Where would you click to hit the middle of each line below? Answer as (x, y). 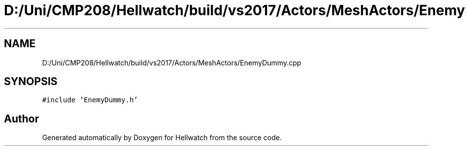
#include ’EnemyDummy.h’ (90, 100)
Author (21, 119)
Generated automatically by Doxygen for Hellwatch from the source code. (162, 138)
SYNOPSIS (31, 82)
